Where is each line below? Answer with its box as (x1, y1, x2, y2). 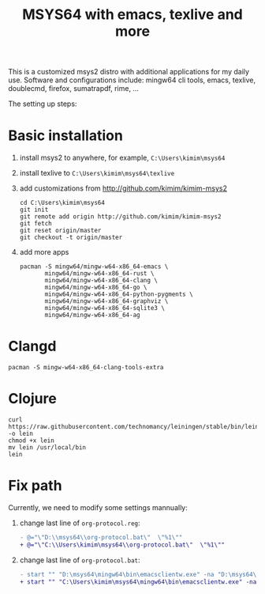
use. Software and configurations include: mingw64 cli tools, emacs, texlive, (8, 75, 256, 85)
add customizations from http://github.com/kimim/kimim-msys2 (19, 183, 227, 193)
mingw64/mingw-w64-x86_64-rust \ (44, 270, 155, 278)
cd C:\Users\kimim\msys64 (19, 199, 105, 207)
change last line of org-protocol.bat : (19, 555, 140, 565)
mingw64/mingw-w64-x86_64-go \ (44, 283, 147, 292)
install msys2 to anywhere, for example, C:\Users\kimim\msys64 (19, 153, 226, 163)
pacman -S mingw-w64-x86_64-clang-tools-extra (8, 364, 164, 372)
